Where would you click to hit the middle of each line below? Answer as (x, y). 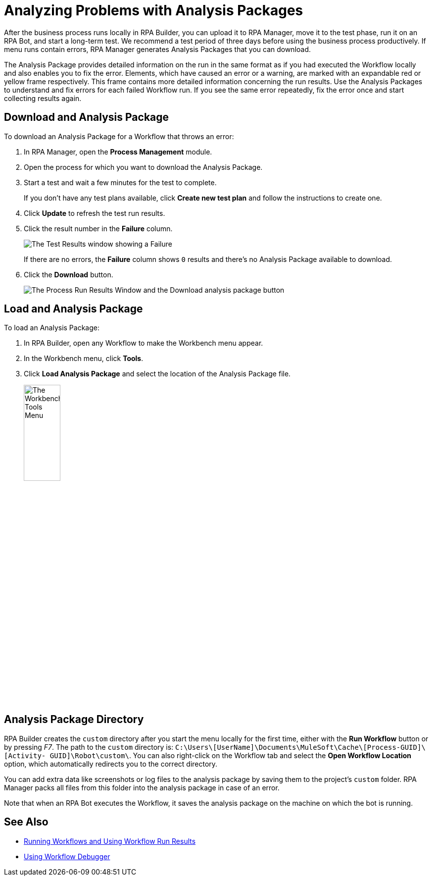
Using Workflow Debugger (67, 856)
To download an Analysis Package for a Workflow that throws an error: (119, 136)
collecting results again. (43, 98)
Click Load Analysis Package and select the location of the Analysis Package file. (157, 374)
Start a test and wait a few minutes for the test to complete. (120, 182)
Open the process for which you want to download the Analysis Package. (143, 167)
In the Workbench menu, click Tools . (84, 359)
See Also (26, 822)
